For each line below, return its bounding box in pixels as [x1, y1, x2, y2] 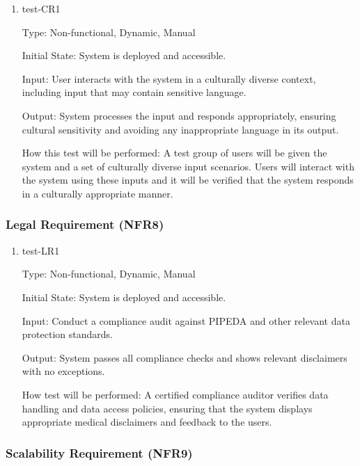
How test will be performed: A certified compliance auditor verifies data [22, 387, 329, 401]
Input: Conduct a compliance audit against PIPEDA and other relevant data [22, 313, 350, 328]
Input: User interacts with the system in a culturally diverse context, [22, 71, 316, 86]
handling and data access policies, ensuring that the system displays [22, 401, 313, 415]
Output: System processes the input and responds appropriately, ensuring [22, 108, 336, 122]
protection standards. [22, 327, 113, 342]
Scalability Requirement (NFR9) [6, 444, 193, 461]
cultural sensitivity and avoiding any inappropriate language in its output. [22, 122, 339, 136]
